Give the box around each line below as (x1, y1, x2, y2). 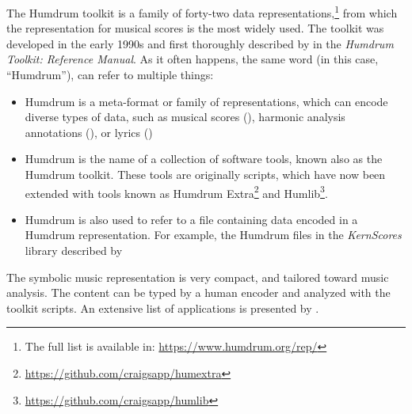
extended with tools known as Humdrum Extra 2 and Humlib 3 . (25, 182, 328, 201)
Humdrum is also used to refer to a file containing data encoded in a (25, 211, 358, 227)
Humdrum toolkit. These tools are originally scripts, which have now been (25, 166, 386, 182)
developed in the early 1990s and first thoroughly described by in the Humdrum (6, 35, 394, 51)
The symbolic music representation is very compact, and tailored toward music (6, 268, 389, 285)
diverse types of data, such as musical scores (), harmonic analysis (25, 108, 345, 125)
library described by (25, 242, 123, 259)
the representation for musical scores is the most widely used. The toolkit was (6, 20, 384, 36)
